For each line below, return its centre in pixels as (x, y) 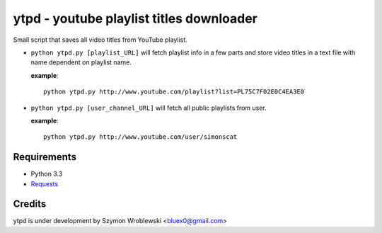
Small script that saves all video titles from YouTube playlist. (100, 40)
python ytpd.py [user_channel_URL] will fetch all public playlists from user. (149, 108)
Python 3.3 (47, 174)
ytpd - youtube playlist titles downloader (135, 18)
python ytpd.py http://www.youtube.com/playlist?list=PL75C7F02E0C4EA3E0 (174, 92)
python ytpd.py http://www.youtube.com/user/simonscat (140, 137)
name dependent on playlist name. (81, 62)
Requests (45, 183)
